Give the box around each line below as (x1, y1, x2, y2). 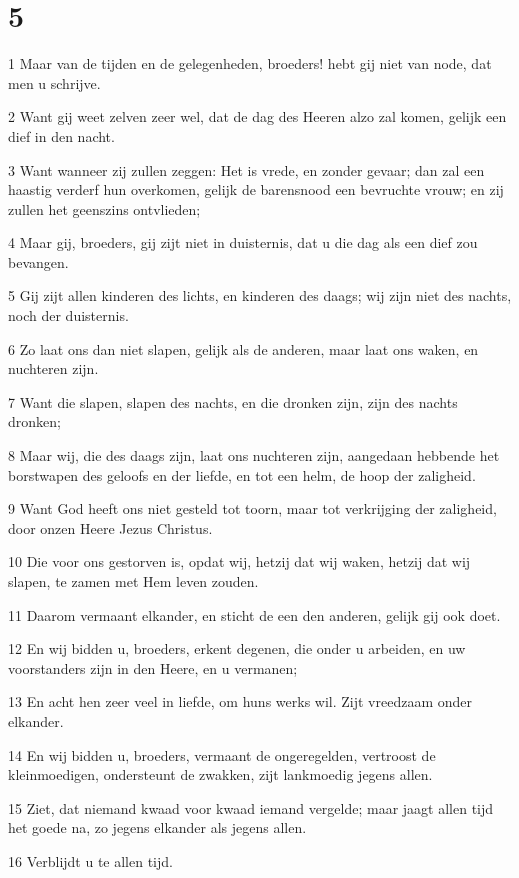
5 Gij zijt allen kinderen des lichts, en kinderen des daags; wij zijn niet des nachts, (8, 285, 512, 306)
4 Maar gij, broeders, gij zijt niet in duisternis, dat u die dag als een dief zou (8, 232, 478, 253)
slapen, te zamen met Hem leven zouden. (8, 571, 259, 591)
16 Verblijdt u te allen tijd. (8, 850, 173, 871)
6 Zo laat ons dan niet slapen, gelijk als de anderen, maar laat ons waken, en (8, 338, 479, 359)
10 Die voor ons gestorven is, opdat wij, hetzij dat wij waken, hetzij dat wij (8, 551, 471, 572)
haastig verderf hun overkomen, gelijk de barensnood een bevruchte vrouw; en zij (8, 179, 504, 200)
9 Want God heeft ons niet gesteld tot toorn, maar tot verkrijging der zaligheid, (8, 498, 497, 519)
